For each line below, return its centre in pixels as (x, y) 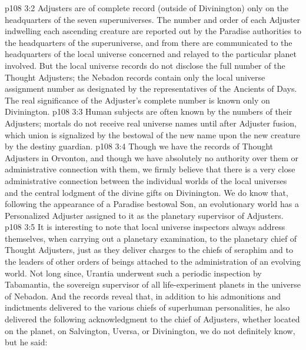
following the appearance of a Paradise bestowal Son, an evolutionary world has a (152, 204)
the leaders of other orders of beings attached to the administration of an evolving (153, 261)
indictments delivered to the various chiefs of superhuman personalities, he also (147, 307)
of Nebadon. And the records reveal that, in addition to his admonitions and (143, 296)
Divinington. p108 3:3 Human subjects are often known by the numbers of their (149, 111)
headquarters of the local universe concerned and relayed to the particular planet (151, 54)
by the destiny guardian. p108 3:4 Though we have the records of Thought (139, 146)
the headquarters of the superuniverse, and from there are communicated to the (149, 42)
